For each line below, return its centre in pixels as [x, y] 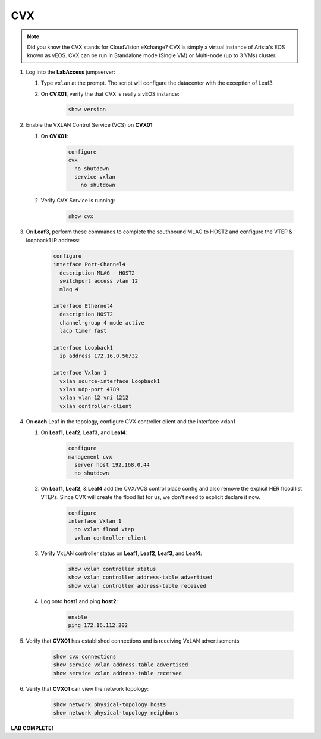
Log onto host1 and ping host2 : [79, 601]
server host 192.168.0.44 [112, 465]
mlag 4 [69, 289]
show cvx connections [85, 656]
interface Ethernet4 [83, 306]
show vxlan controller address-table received [137, 586]
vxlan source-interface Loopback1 [110, 381]
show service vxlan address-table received [118, 673]
